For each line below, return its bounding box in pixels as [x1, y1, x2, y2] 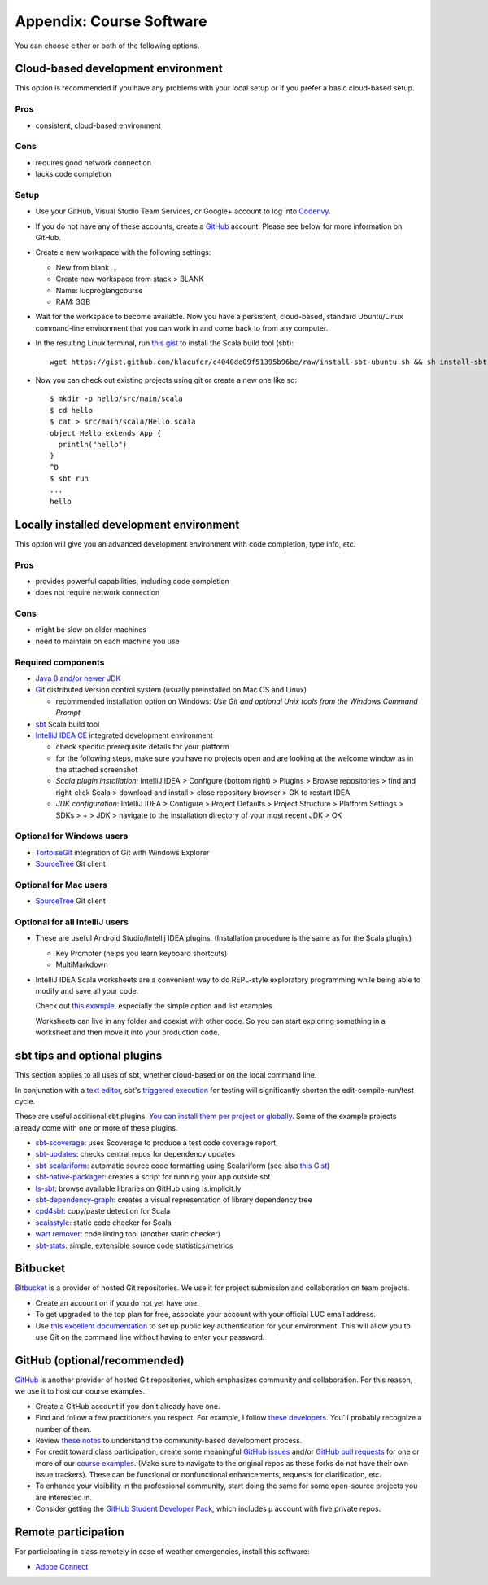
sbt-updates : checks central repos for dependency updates [35, 1149, 236, 1159]
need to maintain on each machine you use [35, 636, 180, 646]
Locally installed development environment [15, 517, 240, 531]
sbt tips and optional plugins [15, 1049, 163, 1063]
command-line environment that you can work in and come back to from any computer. [35, 323, 329, 333]
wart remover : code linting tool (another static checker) [35, 1229, 221, 1239]
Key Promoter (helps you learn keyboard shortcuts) [55, 948, 228, 958]
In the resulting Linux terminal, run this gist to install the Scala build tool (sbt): [35, 338, 294, 348]
